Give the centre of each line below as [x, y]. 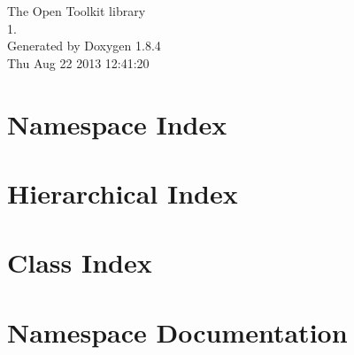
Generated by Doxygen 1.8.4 [84, 46]
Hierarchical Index [123, 193]
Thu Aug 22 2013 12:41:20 [78, 62]
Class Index [80, 262]
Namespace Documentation [177, 332]
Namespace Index [117, 123]
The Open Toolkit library [77, 11]
